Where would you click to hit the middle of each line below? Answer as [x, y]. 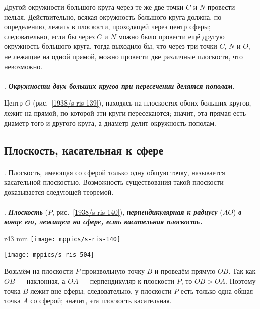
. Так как [242, 271]
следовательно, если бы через [49, 36]
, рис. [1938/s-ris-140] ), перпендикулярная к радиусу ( [138, 211]
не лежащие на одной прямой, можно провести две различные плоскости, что [123, 56]
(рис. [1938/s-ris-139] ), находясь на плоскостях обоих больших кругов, [142, 103]
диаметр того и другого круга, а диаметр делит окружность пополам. [110, 122]
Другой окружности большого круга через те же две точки [94, 7]
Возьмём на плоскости [39, 271]
